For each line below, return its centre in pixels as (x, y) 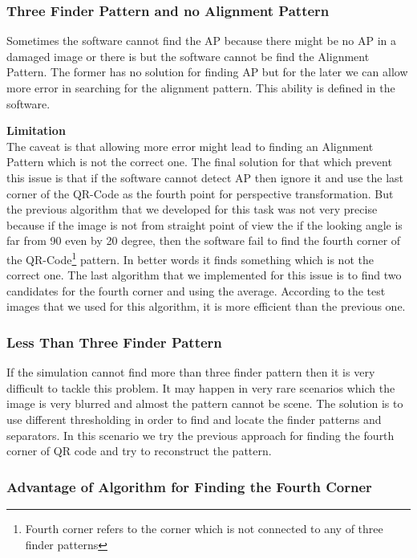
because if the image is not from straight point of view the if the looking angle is (204, 224)
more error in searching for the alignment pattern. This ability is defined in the (201, 88)
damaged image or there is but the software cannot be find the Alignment (188, 56)
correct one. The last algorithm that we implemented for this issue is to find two (204, 275)
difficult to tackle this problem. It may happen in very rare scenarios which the (201, 387)
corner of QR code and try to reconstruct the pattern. (139, 451)
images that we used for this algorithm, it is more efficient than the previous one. (206, 306)
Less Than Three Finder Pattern (114, 342)
